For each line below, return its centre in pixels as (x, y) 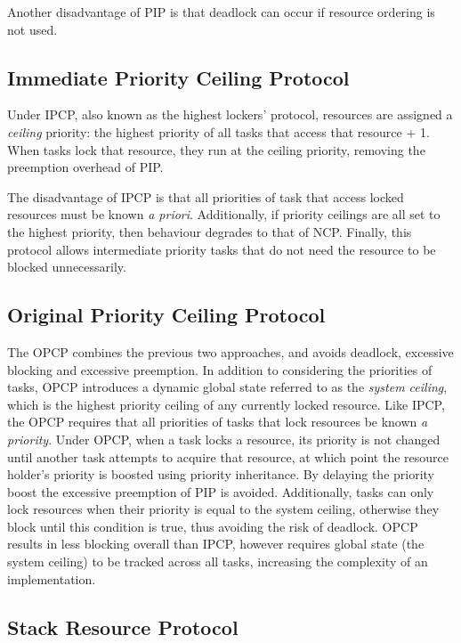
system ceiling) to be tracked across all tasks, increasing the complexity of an (218, 562)
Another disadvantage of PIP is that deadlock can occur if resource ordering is (221, 12)
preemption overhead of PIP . (85, 167)
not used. (32, 29)
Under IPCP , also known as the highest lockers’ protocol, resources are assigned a (230, 114)
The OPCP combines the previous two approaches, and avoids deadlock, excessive (230, 351)
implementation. (52, 578)
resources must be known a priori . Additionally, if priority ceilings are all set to (224, 214)
